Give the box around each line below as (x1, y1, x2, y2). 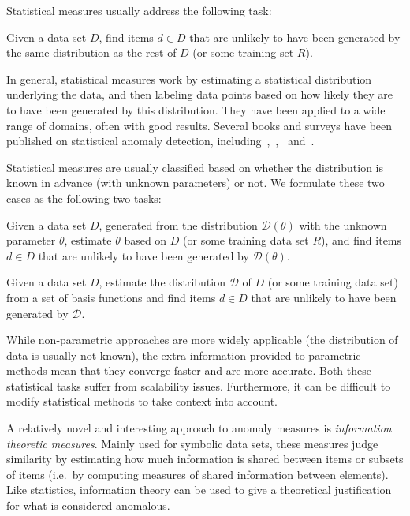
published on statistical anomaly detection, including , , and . (6, 133, 315, 149)
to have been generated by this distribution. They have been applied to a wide (6, 101, 386, 118)
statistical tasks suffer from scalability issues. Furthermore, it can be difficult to (6, 377, 391, 394)
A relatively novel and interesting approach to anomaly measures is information (6, 420, 392, 436)
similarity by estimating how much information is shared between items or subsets (6, 451, 404, 467)
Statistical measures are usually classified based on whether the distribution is (6, 159, 384, 175)
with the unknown (299, 216, 387, 233)
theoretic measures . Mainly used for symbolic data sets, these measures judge (6, 435, 378, 451)
